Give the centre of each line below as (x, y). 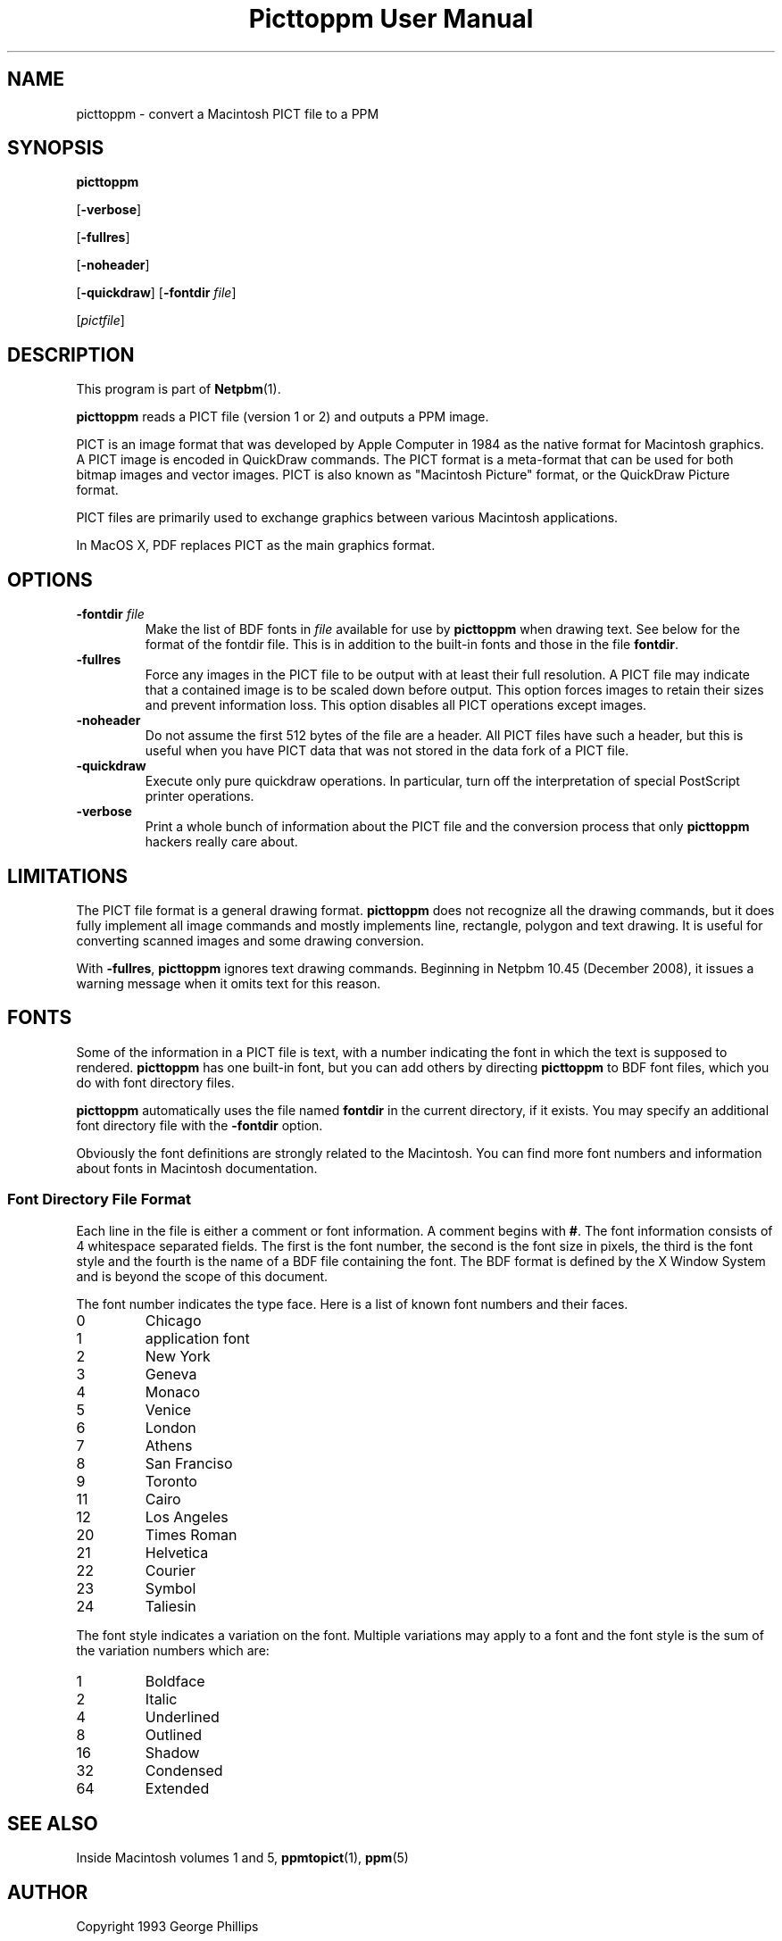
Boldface (175, 1681)
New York (178, 1356)
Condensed (184, 1770)
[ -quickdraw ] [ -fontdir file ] (156, 293)
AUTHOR (48, 1892)
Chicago (173, 1320)
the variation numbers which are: (173, 1650)
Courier (170, 1570)
